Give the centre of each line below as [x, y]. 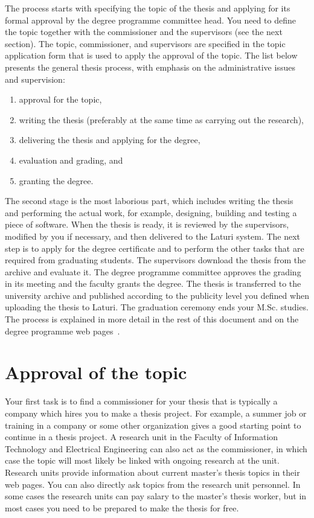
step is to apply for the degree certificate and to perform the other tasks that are [155, 248]
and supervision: [35, 79]
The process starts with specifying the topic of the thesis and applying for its [148, 8]
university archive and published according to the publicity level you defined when [157, 295]
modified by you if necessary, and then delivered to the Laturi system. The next [153, 236]
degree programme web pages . [62, 331]
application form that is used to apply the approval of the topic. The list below [151, 55]
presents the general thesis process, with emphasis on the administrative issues [150, 67]
